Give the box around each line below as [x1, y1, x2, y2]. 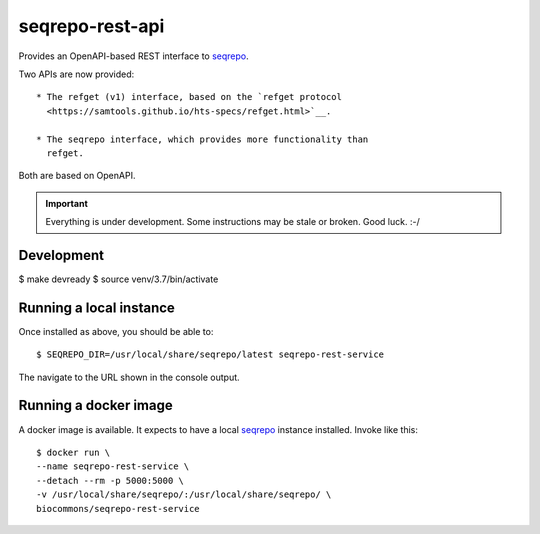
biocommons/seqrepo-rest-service [36, 503, 200, 514]
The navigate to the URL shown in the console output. [18, 371, 240, 383]
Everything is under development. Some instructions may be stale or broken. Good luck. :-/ [45, 216, 420, 228]
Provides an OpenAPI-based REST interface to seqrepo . [18, 50, 249, 62]
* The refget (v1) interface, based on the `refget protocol [36, 91, 342, 103]
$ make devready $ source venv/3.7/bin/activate [18, 273, 219, 285]
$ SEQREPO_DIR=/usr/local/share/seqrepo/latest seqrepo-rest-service [36, 349, 385, 360]
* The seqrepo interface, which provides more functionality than [36, 133, 369, 145]
